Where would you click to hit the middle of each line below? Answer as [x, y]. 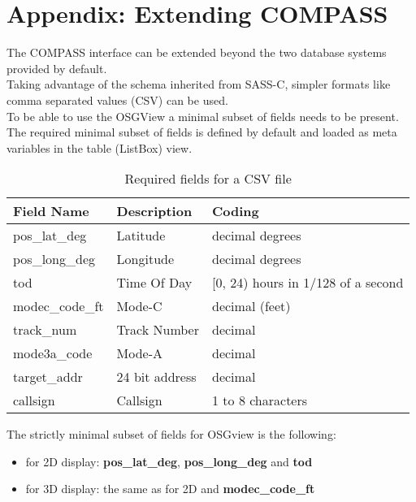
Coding [236, 211]
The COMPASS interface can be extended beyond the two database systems [197, 52]
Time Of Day [154, 283]
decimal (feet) [251, 306]
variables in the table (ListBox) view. [100, 147]
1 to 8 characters [260, 400]
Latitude [141, 236]
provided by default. [57, 68]
